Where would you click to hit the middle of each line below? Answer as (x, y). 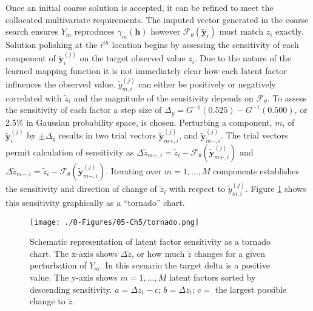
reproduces (94, 31)
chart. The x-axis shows (74, 253)
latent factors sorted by (212, 277)
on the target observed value (133, 58)
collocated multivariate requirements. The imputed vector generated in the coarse (157, 19)
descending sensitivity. (71, 289)
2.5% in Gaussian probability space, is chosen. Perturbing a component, (139, 122)
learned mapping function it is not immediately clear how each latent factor (146, 71)
